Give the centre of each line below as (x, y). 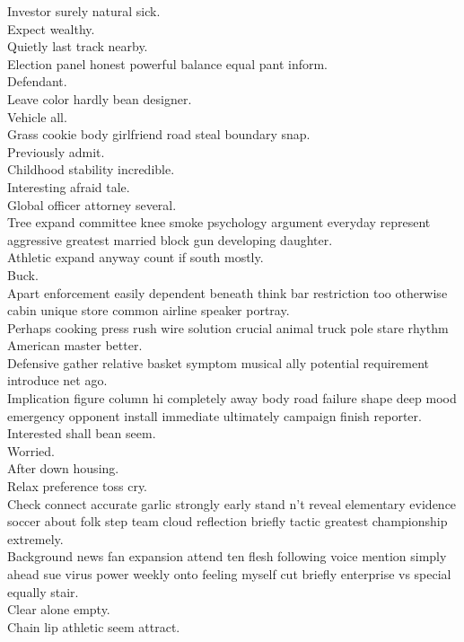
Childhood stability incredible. (91, 169)
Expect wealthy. (51, 28)
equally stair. (43, 591)
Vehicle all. (37, 116)
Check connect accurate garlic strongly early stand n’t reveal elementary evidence (232, 503)
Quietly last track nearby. (78, 46)
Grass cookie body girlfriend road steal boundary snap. (159, 134)
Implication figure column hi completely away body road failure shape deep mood (232, 398)
